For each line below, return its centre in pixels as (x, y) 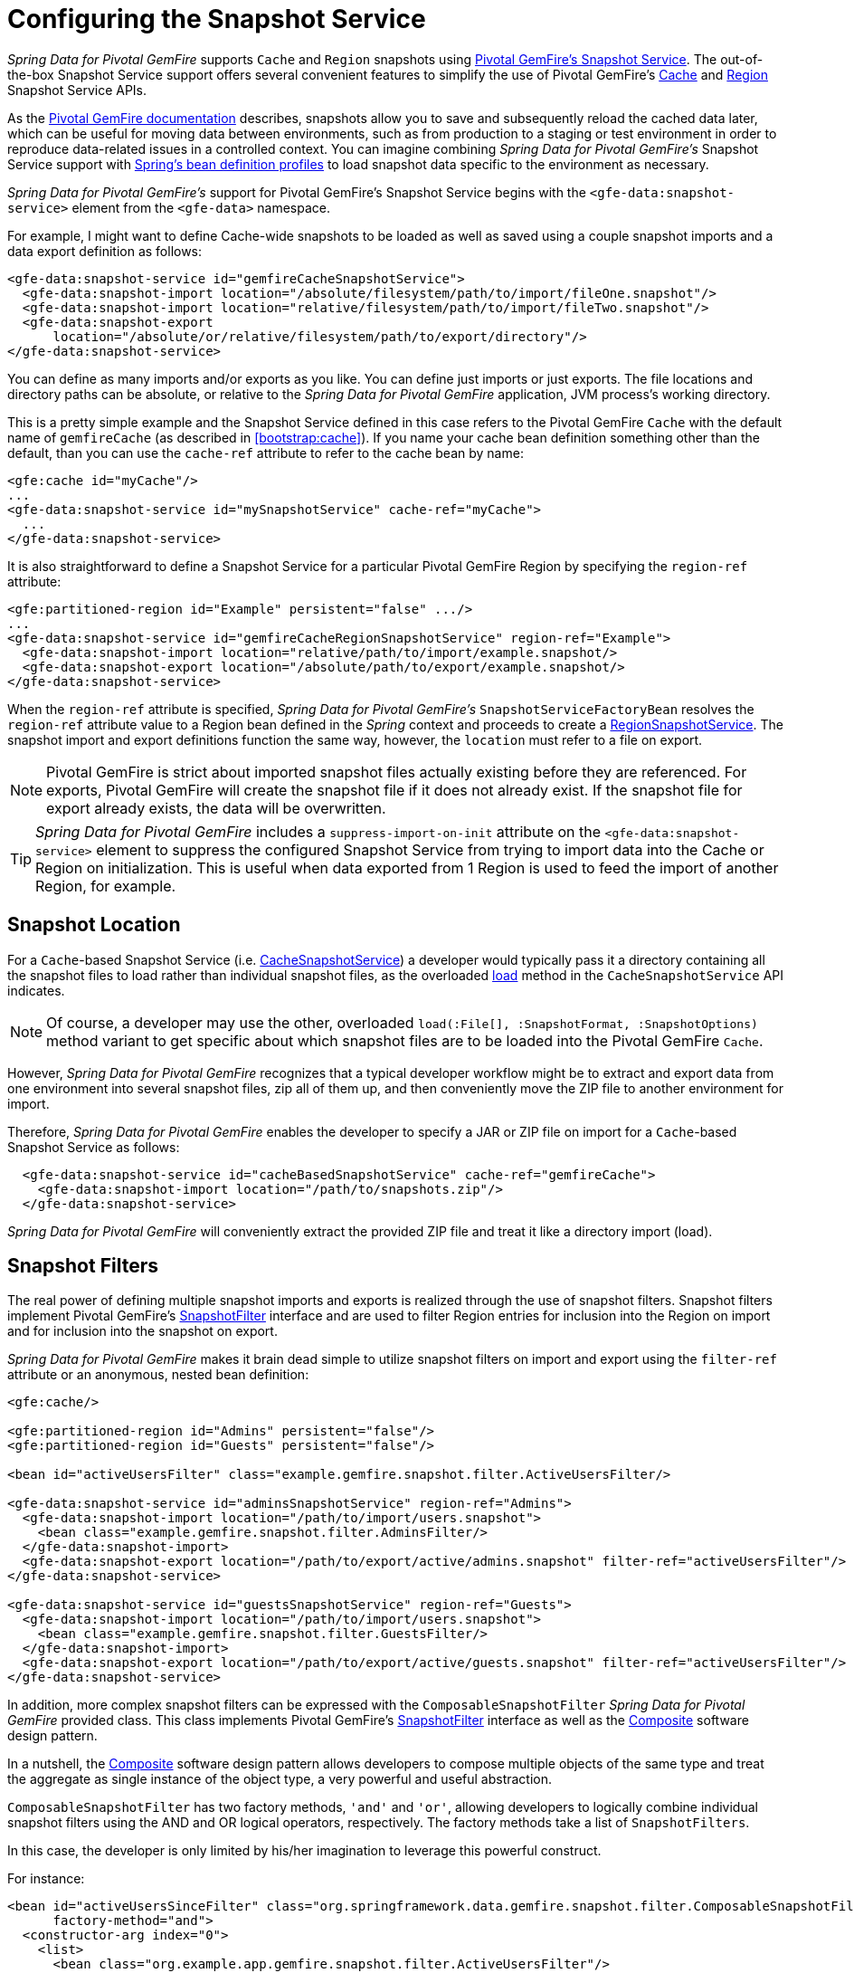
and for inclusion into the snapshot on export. (142, 1331)
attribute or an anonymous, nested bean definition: (158, 1375)
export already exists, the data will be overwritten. (216, 808)
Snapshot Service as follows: (94, 1147)
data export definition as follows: (105, 251)
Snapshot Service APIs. (77, 90)
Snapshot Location (94, 925)
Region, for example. (106, 886)
